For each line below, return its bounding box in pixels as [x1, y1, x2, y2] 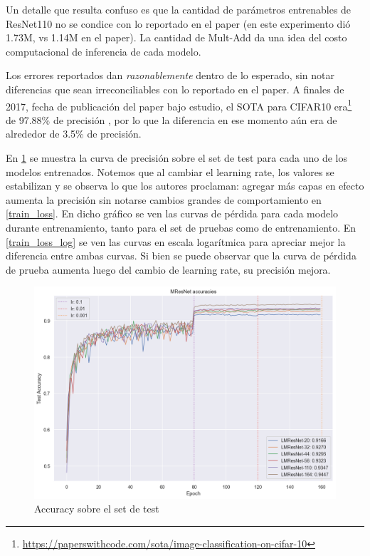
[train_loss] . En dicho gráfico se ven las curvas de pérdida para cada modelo [6, 206, 339, 221]
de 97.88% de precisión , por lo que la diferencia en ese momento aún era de [6, 112, 337, 127]
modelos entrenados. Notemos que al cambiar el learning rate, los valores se [6, 164, 334, 179]
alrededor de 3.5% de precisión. [6, 126, 142, 141]
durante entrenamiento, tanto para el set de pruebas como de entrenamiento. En [6, 220, 356, 235]
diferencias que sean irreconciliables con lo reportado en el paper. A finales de [6, 81, 344, 96]
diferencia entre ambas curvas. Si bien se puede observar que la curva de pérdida [6, 248, 356, 263]
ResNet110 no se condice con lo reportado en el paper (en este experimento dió [6, 16, 351, 31]
